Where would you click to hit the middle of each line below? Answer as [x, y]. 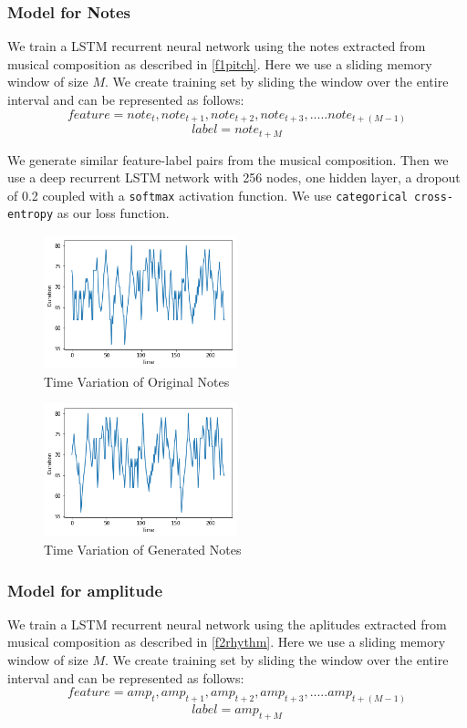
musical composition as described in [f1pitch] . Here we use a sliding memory [220, 63]
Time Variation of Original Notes [137, 381]
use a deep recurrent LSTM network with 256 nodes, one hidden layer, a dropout [234, 177]
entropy [31, 215]
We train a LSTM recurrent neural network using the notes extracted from [217, 46]
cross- [434, 197]
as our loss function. [113, 213]
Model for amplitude [85, 590]
